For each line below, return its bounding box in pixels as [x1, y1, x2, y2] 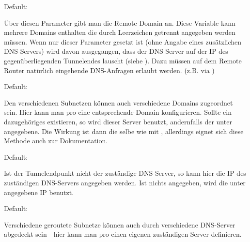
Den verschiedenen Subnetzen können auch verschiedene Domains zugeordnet [4, 97, 233, 107]
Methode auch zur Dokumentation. [4, 136, 108, 146]
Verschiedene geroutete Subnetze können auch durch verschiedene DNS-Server [4, 219, 235, 229]
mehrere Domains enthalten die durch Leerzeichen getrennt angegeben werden [4, 27, 235, 37]
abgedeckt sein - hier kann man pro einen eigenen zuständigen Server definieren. [4, 229, 242, 239]
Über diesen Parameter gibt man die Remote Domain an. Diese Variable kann [4, 17, 235, 28]
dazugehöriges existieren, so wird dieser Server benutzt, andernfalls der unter [4, 116, 232, 126]
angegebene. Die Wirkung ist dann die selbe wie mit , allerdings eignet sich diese [4, 126, 244, 136]
